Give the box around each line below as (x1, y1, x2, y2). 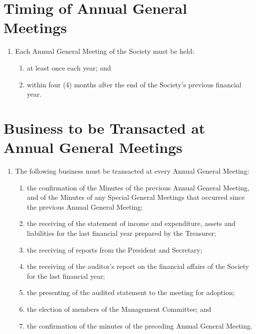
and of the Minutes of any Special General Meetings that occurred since (27, 192, 245, 202)
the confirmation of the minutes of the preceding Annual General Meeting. (27, 320, 253, 331)
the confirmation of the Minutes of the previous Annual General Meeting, (27, 182, 250, 192)
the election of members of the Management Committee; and (27, 303, 212, 314)
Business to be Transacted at (3, 117, 206, 138)
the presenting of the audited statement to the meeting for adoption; (27, 287, 235, 297)
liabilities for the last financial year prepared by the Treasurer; (27, 227, 216, 238)
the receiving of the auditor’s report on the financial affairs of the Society (27, 261, 249, 271)
